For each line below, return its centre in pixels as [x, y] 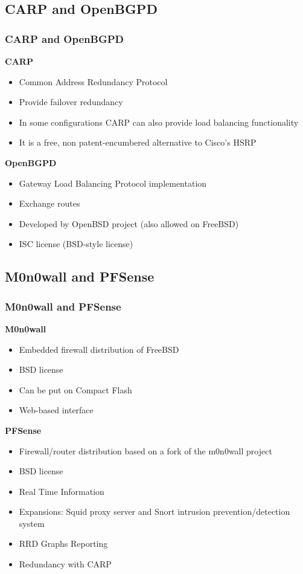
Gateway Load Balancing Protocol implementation [113, 183]
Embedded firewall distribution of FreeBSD [99, 349]
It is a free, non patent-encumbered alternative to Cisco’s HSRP [138, 142]
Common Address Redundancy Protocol [93, 81]
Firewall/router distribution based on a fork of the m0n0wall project [145, 450]
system [32, 523]
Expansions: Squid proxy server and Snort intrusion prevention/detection [155, 511]
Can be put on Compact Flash [75, 389]
